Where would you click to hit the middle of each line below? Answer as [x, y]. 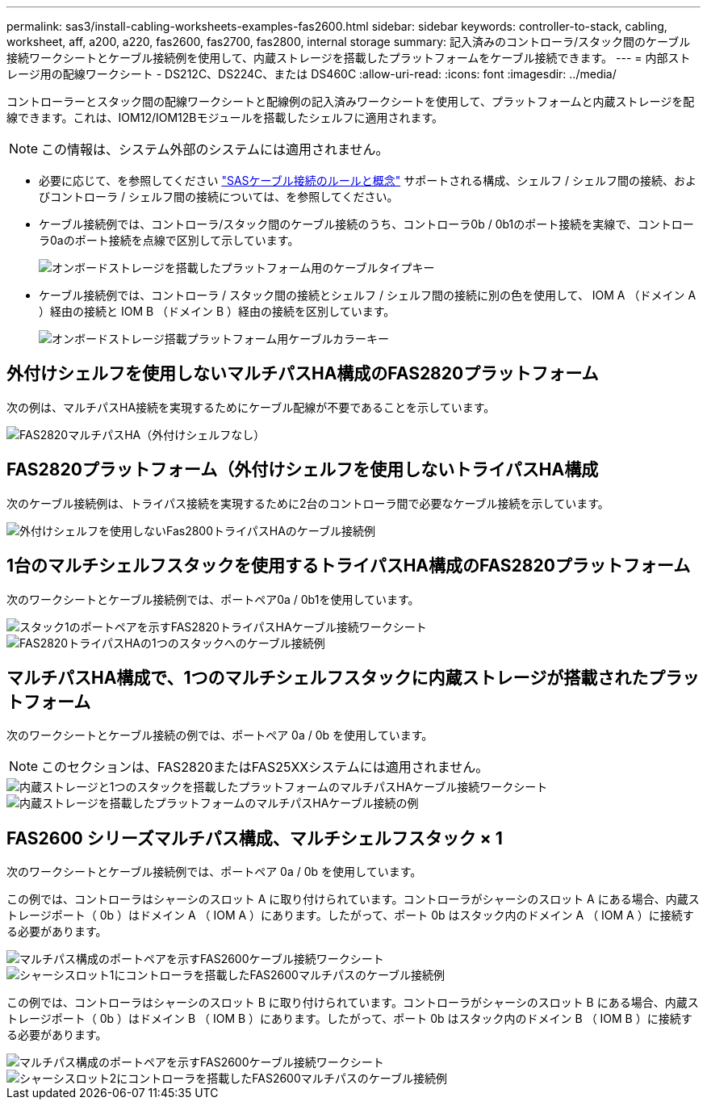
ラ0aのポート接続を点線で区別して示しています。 [169, 240]
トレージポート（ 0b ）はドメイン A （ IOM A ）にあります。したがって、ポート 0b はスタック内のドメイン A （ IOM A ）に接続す [350, 915]
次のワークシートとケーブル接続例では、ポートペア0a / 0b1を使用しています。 [213, 599]
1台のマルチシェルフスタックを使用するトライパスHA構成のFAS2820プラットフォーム [349, 566]
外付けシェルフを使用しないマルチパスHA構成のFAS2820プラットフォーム [303, 374]
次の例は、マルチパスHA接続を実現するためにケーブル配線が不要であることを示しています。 [251, 407]
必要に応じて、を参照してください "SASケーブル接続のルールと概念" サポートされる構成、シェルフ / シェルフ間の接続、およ [368, 180]
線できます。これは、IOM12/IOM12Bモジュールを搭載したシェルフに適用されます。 [225, 117]
